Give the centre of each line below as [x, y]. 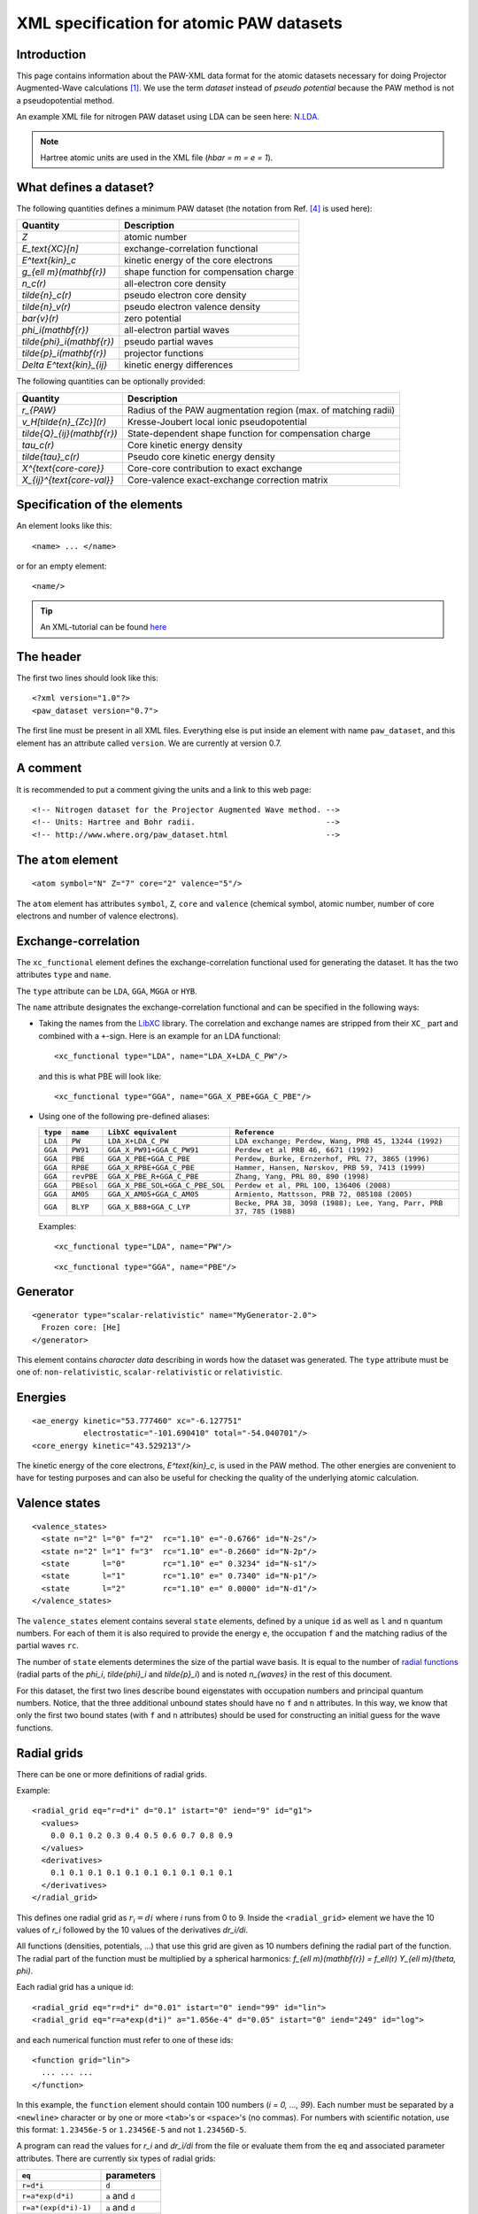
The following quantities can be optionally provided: [111, 382]
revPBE [85, 1177]
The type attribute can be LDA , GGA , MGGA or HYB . [107, 991]
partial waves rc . [48, 1645]
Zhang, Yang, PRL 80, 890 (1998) [302, 1177]
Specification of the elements [100, 505]
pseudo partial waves [169, 342]
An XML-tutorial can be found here [104, 627]
